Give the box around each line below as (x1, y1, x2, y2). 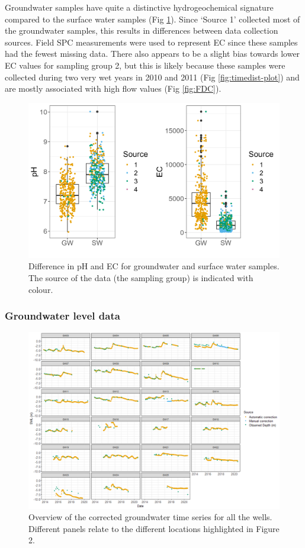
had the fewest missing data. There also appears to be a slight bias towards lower (5, 47, 300, 60)
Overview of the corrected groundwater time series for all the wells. (28, 511, 272, 523)
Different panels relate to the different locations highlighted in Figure (28, 522, 280, 534)
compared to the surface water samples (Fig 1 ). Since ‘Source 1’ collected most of (5, 12, 300, 25)
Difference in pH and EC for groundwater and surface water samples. (28, 260, 280, 272)
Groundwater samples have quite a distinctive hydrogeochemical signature (5, 1, 274, 13)
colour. (28, 283, 53, 295)
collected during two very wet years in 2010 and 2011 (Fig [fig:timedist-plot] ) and (5, 70, 300, 83)
